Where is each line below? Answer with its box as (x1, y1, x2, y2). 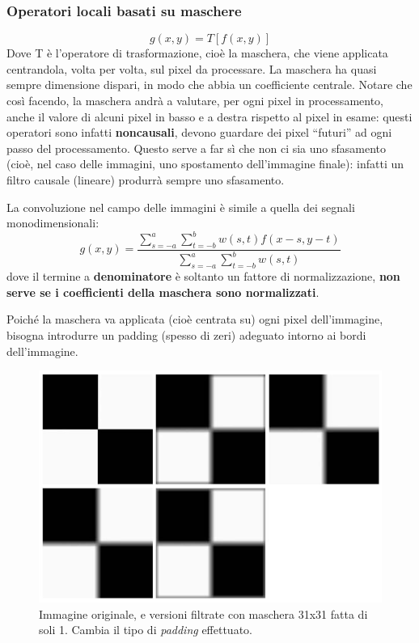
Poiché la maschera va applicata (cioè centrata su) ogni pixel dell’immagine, (6, 311, 383, 328)
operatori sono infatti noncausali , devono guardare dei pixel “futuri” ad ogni (6, 124, 392, 141)
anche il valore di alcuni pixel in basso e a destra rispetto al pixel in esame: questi (6, 108, 413, 125)
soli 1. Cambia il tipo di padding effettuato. (39, 621, 252, 638)
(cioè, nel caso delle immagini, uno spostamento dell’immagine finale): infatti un (6, 155, 404, 172)
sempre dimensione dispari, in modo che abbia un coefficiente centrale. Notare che (6, 76, 413, 93)
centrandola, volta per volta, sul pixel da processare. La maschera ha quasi (6, 60, 377, 77)
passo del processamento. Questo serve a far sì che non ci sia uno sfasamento (6, 139, 387, 156)
